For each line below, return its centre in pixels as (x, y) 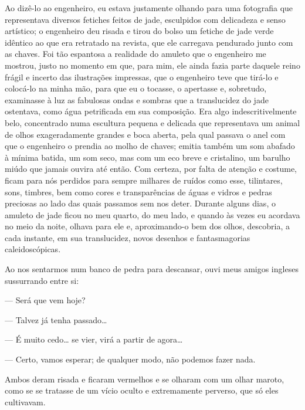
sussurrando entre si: (42, 280)
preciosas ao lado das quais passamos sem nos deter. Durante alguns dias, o (140, 203)
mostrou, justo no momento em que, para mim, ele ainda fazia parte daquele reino (152, 65)
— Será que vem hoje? (45, 300)
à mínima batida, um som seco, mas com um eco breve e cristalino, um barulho (148, 157)
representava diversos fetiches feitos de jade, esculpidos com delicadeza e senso (145, 19)
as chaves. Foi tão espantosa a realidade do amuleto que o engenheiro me (135, 54)
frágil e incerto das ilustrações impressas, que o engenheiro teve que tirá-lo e (142, 77)
